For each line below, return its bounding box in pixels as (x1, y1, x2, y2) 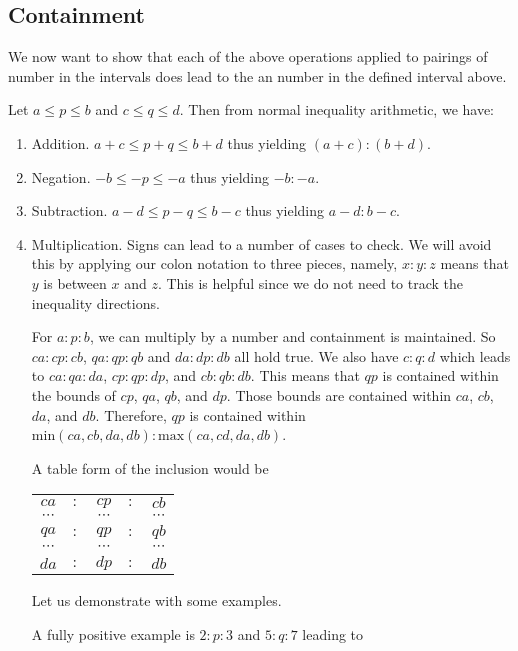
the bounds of (31, 384, 116, 405)
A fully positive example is (31, 623, 195, 644)
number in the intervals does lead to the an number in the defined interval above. (8, 65, 507, 86)
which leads (439, 345, 511, 366)
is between (43, 272, 107, 293)
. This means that (250, 365, 360, 386)
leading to (302, 623, 364, 644)
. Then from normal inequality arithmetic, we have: (179, 99, 495, 120)
